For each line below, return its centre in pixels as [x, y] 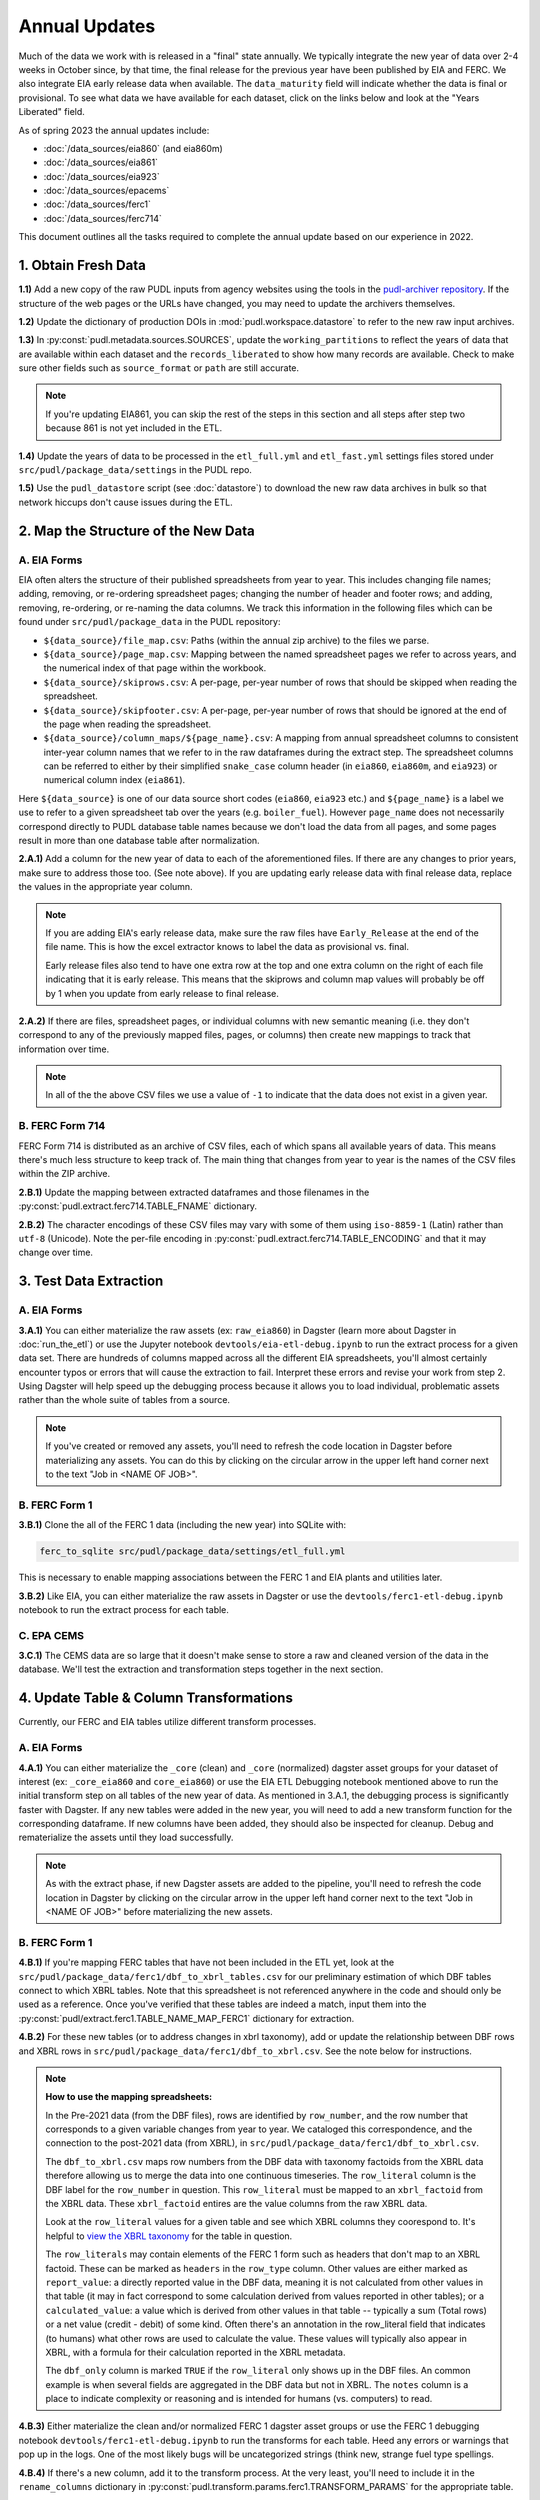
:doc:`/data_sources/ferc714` [102, 218]
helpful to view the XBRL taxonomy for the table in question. [169, 2236]
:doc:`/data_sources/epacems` [106, 191]
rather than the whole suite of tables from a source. [124, 1400]
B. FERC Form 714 [62, 1126]
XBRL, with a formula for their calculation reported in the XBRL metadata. [195, 2352]
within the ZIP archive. [64, 1174]
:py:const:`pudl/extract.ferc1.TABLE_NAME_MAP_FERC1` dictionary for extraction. [186, 2018]
